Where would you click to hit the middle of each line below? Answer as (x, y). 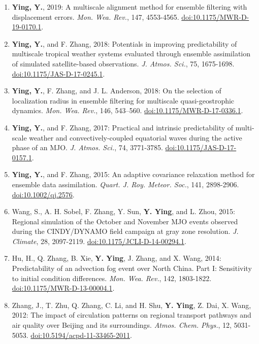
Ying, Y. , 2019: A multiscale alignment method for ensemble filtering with (129, 7)
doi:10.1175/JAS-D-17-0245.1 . (58, 73)
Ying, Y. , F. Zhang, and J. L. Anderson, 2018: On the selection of (117, 91)
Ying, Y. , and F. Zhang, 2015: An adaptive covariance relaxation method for (133, 174)
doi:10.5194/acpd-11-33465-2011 (80, 335)
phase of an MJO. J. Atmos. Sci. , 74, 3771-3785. (87, 147)
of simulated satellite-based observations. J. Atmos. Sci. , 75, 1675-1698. (123, 63)
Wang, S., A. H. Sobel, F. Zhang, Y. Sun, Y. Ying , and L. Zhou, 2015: (123, 211)
